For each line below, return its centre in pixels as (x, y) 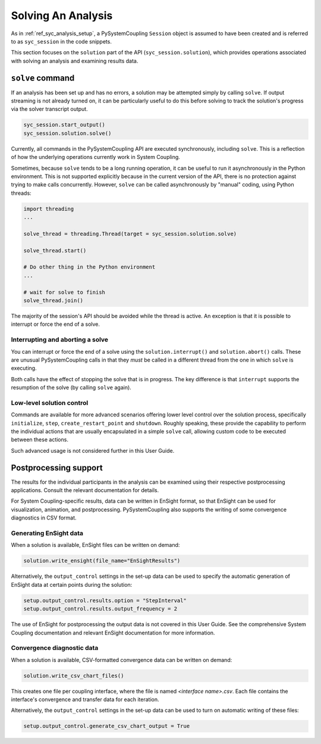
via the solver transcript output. (50, 109)
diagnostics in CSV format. (44, 518)
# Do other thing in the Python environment (89, 267)
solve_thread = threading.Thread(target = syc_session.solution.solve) (130, 234)
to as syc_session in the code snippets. (62, 41)
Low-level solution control (50, 403)
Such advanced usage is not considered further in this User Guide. (93, 450)
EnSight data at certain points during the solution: (72, 584)
